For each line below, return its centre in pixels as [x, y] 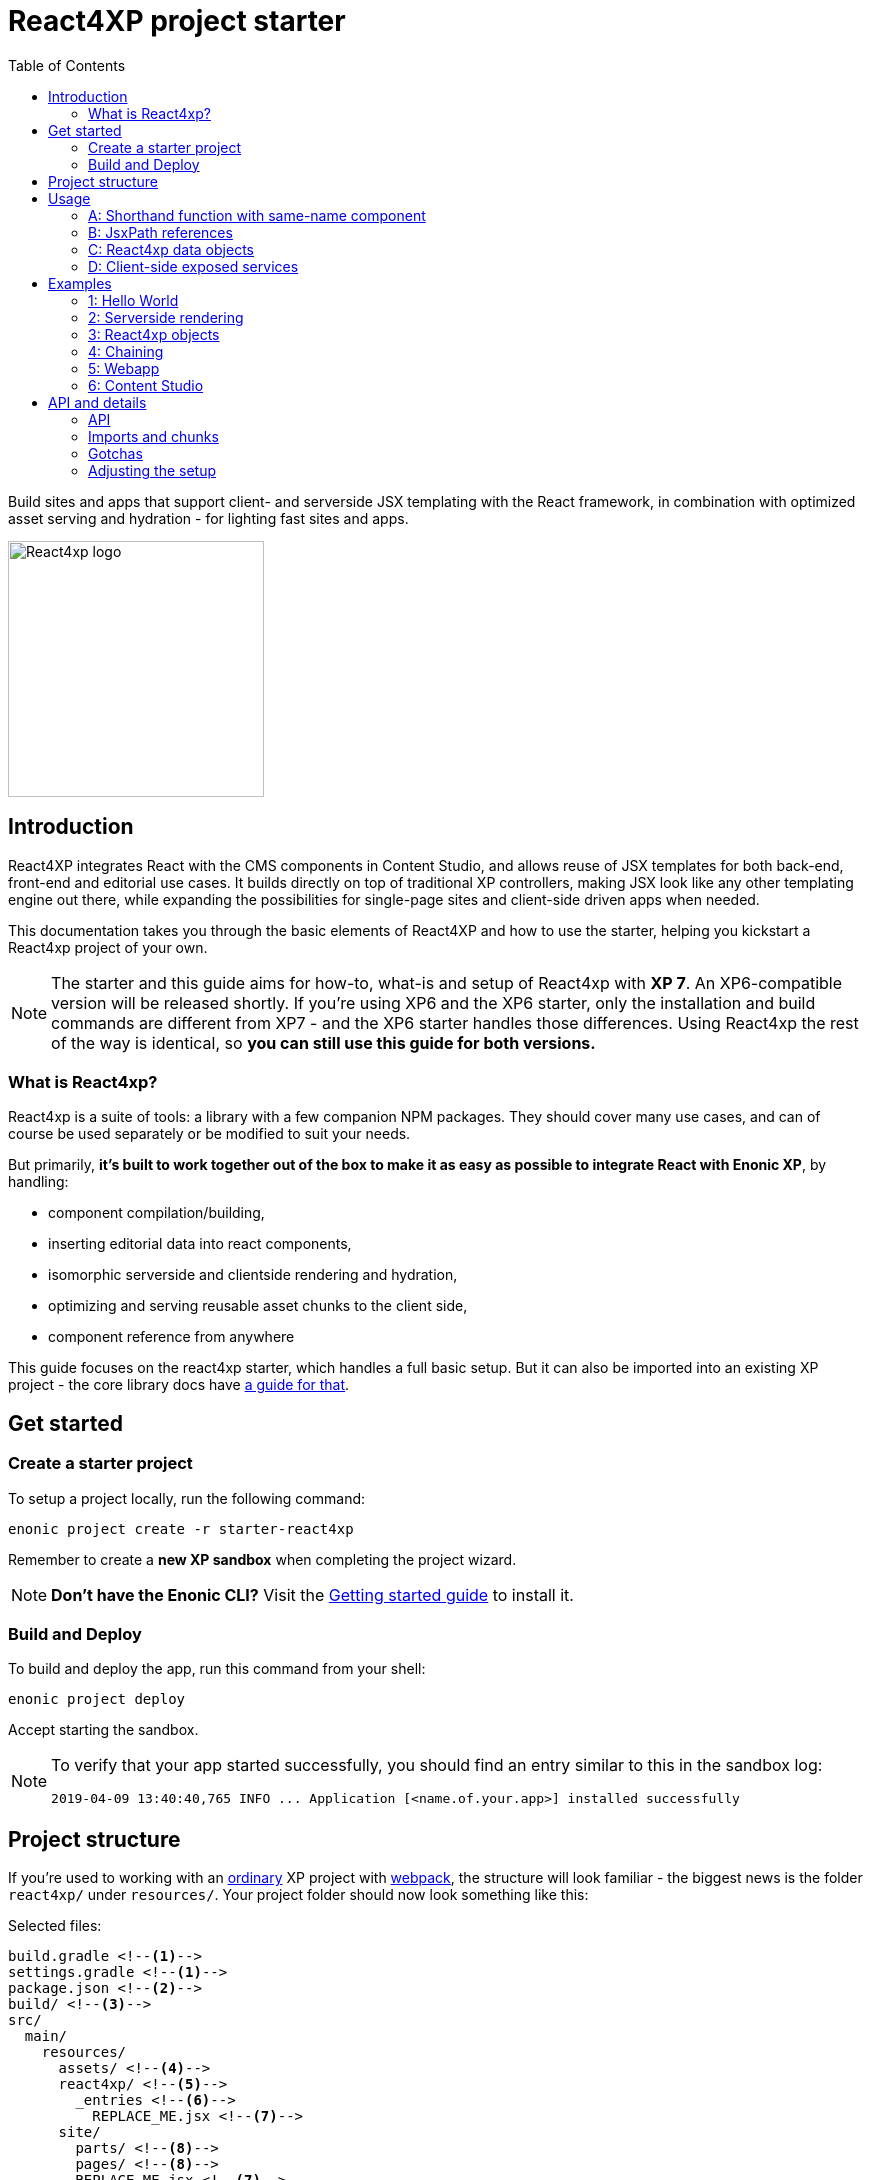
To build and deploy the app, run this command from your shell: [217, 1669]
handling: [38, 1182]
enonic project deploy [97, 1699]
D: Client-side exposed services [193, 266]
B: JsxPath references [160, 232]
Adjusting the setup [152, 470]
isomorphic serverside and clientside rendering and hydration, [253, 1275]
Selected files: [55, 1926]
